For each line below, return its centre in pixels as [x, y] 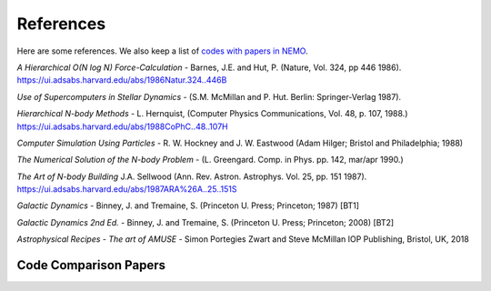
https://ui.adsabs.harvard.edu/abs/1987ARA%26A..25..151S [127, 189]
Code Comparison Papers [91, 265]
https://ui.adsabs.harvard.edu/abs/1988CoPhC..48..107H [122, 126]
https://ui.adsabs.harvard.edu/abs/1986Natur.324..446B [122, 80]
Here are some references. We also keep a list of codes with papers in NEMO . [162, 51]
